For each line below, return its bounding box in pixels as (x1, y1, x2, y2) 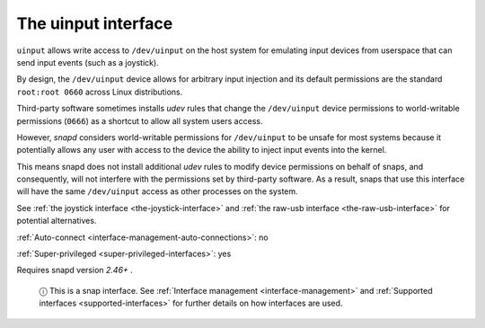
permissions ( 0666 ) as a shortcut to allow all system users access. (16, 115, 263, 126)
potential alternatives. (16, 216, 97, 226)
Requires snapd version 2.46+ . (16, 265, 134, 276)
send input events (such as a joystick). (16, 57, 159, 67)
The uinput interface (16, 13, 173, 33)
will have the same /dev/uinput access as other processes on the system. (16, 186, 298, 197)
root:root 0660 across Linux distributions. (16, 86, 183, 97)
